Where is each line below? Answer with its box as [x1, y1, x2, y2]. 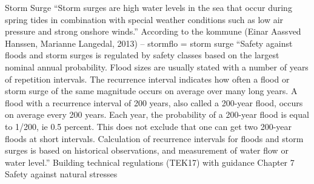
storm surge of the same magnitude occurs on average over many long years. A [5, 84, 298, 97]
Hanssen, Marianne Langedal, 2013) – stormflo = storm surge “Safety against [5, 36, 293, 49]
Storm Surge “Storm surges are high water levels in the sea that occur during [5, 1, 292, 13]
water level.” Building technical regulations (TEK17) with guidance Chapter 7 [5, 155, 295, 168]
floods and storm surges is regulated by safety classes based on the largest [5, 49, 279, 61]
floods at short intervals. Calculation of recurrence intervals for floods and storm [5, 132, 304, 145]
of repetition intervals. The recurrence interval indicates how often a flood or [5, 72, 290, 85]
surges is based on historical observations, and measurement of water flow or [5, 144, 289, 157]
